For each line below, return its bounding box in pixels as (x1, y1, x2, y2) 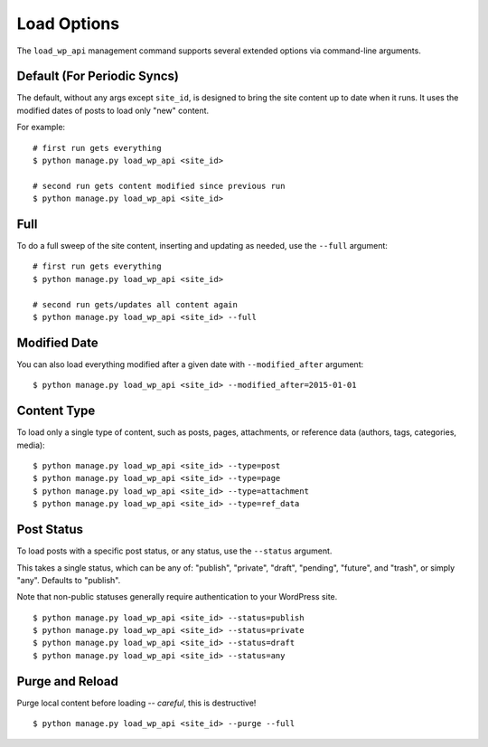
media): (16, 440, 45, 450)
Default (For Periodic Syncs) (16, 69, 180, 84)
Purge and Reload (16, 674, 119, 689)
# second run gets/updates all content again (33, 299, 239, 309)
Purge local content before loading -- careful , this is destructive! (16, 697, 257, 708)
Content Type (16, 403, 96, 419)
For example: (16, 122, 66, 133)
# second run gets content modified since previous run (33, 181, 286, 191)
